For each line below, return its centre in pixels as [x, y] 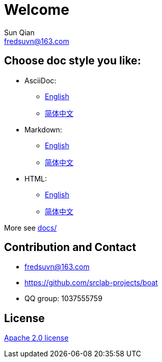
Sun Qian [19, 32]
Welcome [37, 10]
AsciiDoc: [40, 80]
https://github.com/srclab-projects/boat [91, 283]
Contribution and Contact [70, 247]
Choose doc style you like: [73, 61]
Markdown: [43, 129]
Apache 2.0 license [36, 338]
